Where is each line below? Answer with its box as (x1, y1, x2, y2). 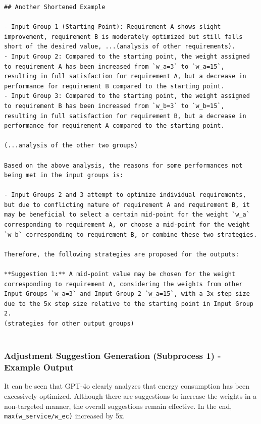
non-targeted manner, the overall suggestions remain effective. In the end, (4, 400, 232, 411)
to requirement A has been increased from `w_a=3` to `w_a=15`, (4, 63, 225, 70)
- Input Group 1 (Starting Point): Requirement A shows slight (4, 23, 221, 31)
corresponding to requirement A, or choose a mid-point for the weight (4, 221, 250, 229)
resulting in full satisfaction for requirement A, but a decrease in (4, 73, 246, 80)
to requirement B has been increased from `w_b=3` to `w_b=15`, (4, 102, 225, 110)
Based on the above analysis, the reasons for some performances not (4, 162, 243, 169)
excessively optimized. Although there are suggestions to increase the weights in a (4, 390, 257, 401)
